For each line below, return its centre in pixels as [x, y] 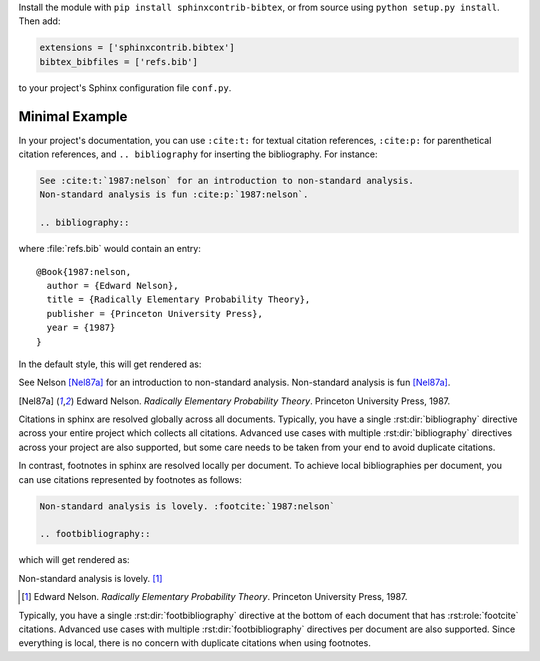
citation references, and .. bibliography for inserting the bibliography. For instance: [198, 154]
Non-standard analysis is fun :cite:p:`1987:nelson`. [174, 194]
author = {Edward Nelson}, [112, 285]
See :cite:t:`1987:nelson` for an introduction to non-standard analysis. [227, 181]
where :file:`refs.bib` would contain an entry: [110, 249]
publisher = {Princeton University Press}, [155, 313]
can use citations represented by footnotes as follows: [130, 479]
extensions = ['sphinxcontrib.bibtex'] [137, 48]
